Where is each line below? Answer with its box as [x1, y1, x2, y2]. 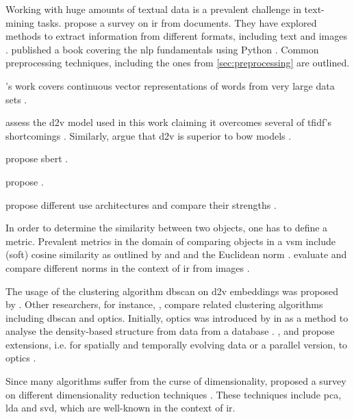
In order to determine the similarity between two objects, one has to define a [5, 220, 328, 235]
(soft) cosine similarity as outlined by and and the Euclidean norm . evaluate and [5, 247, 347, 262]
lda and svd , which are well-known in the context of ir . [5, 401, 236, 415]
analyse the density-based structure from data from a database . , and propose [5, 324, 335, 338]
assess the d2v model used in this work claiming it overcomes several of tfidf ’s [5, 115, 332, 129]
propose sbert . [5, 151, 68, 166]
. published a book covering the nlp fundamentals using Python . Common [5, 42, 319, 56]
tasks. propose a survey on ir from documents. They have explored [37, 15, 317, 29]
